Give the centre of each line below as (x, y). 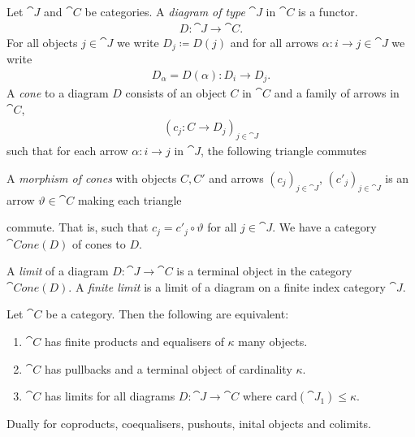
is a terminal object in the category (264, 271)
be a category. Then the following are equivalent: (167, 314)
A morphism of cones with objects (92, 177)
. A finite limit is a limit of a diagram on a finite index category (227, 286)
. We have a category (324, 227)
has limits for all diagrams (110, 396)
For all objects (42, 42)
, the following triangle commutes (284, 151)
